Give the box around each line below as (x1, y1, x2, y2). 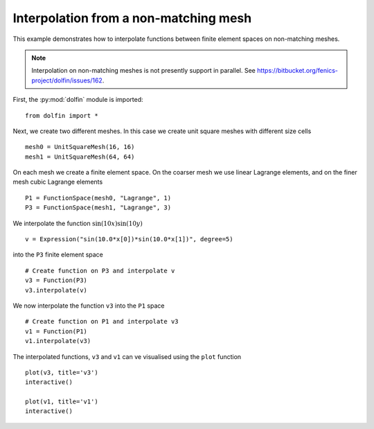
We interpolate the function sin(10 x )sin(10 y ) (12, 219, 143, 227)
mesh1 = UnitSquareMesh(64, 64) (25, 152, 135, 161)
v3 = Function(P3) (25, 277, 88, 284)
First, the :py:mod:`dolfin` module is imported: (12, 96, 143, 104)
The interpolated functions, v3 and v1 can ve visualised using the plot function (12, 352, 242, 360)
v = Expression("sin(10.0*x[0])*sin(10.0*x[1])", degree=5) (25, 236, 233, 243)
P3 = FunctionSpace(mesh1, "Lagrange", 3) (25, 204, 172, 211)
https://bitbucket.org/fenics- (256, 67, 339, 75)
